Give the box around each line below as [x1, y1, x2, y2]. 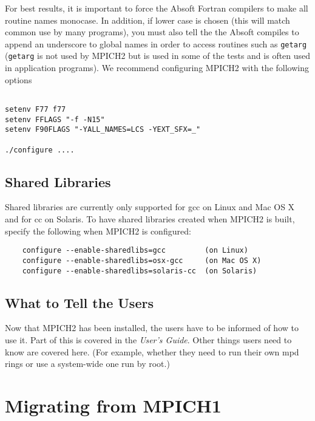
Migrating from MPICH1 [5, 392, 222, 417]
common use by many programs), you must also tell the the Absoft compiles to [5, 26, 299, 38]
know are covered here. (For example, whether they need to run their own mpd [5, 345, 299, 358]
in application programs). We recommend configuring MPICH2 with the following [5, 61, 309, 74]
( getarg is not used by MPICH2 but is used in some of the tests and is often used [5, 49, 311, 62]
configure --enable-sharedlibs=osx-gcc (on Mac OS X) [22, 256, 262, 265]
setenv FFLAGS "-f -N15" [5, 115, 105, 124]
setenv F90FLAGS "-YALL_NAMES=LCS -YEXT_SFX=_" [5, 125, 201, 134]
